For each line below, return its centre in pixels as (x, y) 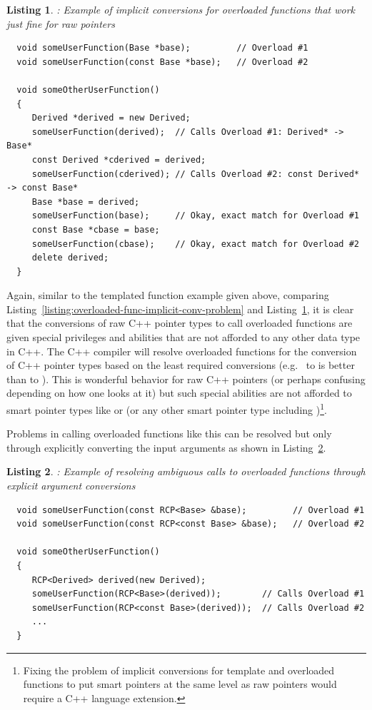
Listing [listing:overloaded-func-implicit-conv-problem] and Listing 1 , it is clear (180, 309)
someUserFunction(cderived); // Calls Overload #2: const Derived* (195, 174)
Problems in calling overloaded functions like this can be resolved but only (169, 433)
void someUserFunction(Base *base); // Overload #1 (162, 48)
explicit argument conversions (71, 486)
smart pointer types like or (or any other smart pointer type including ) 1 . (167, 409)
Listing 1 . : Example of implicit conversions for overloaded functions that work (181, 9)
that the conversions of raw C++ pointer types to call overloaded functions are (180, 323)
